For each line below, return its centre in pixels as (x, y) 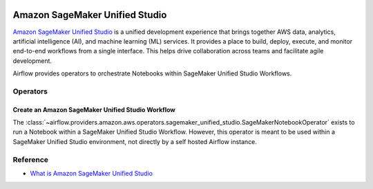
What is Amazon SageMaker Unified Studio (92, 173)
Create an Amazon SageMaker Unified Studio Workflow (94, 109)
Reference (30, 159)
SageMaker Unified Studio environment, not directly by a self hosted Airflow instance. (135, 141)
